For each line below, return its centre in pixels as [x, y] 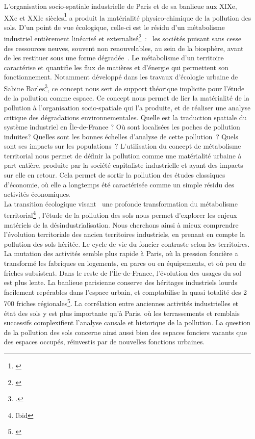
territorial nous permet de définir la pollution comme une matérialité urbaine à [123, 155]
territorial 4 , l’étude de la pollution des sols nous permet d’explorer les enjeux [121, 214]
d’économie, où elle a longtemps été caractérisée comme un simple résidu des [119, 184]
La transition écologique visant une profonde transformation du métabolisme [121, 203]
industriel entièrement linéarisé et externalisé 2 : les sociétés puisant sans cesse [123, 38]
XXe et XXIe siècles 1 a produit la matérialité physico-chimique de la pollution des [127, 17]
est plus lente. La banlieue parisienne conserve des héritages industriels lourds [121, 282]
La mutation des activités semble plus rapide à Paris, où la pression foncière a [121, 253]
